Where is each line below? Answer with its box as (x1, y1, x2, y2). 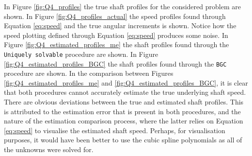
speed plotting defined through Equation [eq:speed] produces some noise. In (4, 30, 228, 40)
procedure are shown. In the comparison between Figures (4, 68, 173, 78)
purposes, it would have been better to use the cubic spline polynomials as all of (4, 135, 242, 145)
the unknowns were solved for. (4, 144, 94, 155)
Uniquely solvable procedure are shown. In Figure (4, 49, 158, 59)
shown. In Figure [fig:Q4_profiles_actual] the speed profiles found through (4, 11, 226, 21)
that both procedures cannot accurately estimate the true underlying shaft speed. (4, 87, 246, 97)
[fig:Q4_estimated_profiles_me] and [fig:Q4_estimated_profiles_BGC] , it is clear (4, 77, 248, 87)
